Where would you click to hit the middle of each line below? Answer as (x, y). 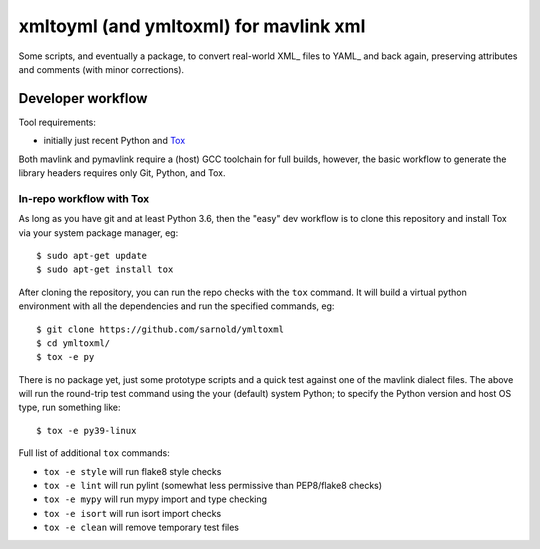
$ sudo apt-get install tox (105, 269)
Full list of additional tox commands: (94, 453)
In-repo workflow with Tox (84, 198)
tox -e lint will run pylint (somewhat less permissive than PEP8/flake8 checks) (213, 486)
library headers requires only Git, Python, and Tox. (122, 173)
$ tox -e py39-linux (86, 430)
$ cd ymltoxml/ (73, 343)
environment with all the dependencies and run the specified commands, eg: (176, 306)
